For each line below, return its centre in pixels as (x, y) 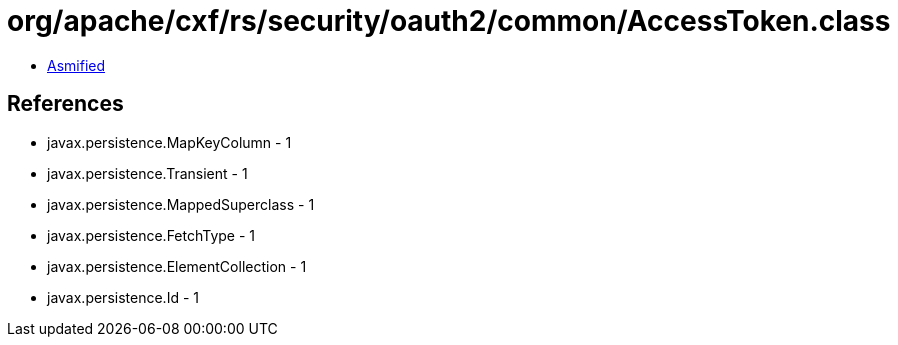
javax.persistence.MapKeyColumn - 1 (169, 142)
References (65, 104)
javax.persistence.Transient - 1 (147, 173)
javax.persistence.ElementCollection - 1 (177, 266)
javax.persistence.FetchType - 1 (151, 235)
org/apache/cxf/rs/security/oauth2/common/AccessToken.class (449, 21)
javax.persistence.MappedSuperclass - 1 (181, 204)
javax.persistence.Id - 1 (123, 297)
